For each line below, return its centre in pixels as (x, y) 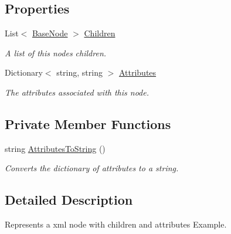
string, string (79, 72)
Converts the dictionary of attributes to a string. (92, 168)
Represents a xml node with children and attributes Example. (116, 224)
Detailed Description (69, 200)
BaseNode (50, 33)
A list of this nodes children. (56, 52)
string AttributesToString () (55, 148)
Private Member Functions (88, 123)
